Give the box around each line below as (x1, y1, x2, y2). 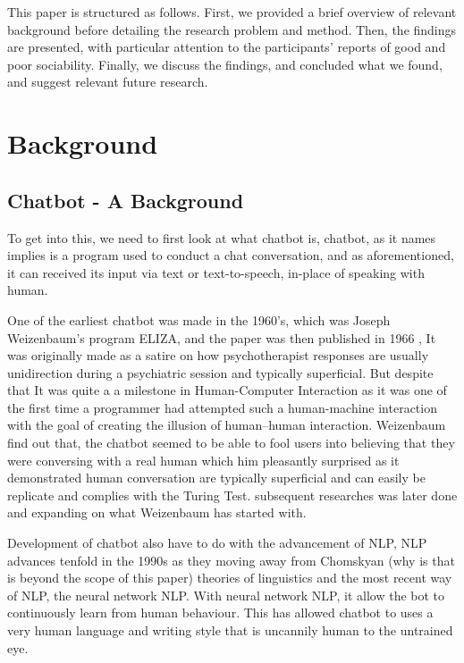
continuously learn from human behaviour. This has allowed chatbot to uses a (7, 603, 434, 622)
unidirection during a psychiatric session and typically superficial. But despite (7, 363, 434, 382)
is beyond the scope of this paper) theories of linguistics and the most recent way (7, 568, 452, 587)
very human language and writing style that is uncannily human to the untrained (7, 621, 453, 640)
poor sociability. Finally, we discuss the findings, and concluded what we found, (7, 55, 443, 73)
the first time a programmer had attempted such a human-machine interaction (7, 398, 437, 416)
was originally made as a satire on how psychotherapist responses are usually (7, 346, 429, 365)
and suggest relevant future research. (7, 72, 208, 91)
